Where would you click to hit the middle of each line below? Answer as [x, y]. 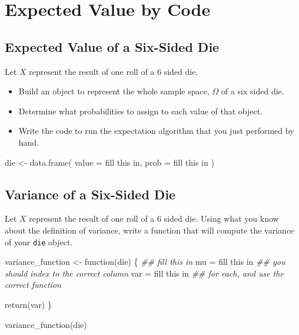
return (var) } [28, 304]
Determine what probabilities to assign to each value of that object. [141, 111]
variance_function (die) [46, 324]
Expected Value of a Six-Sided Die [112, 46]
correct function [33, 285]
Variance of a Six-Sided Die [90, 194]
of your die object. [39, 242]
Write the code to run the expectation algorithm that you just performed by [156, 131]
